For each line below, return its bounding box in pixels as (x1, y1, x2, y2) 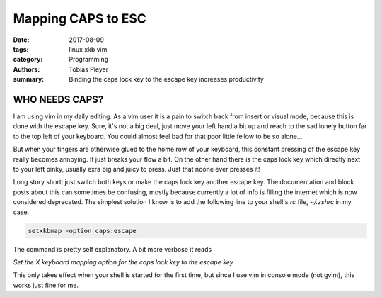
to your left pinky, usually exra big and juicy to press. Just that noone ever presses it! (13, 164, 260, 173)
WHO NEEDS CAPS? (13, 93, 104, 106)
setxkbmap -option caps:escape (28, 227, 137, 235)
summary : (13, 75, 45, 84)
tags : (13, 45, 29, 53)
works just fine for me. (13, 281, 79, 289)
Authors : (13, 65, 40, 74)
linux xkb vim (69, 45, 108, 53)
